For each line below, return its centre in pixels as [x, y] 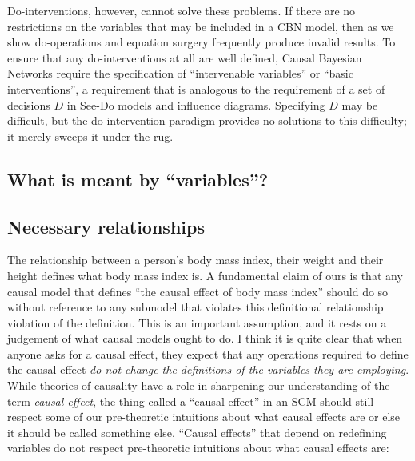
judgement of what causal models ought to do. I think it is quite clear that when [205, 338]
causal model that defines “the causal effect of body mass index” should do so [198, 291]
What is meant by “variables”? [138, 179]
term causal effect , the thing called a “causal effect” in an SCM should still [191, 401]
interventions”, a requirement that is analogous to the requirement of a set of [196, 88]
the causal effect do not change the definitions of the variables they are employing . [208, 369]
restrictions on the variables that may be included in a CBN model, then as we [201, 26]
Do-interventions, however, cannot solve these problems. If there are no [182, 10]
